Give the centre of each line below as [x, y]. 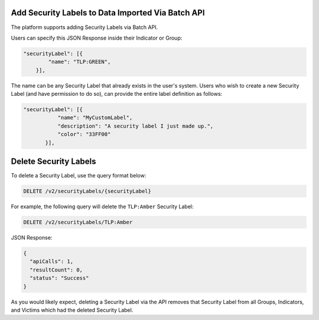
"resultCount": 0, [56, 270]
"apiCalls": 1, [52, 261]
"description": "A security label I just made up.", [136, 126]
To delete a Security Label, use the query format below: [79, 176]
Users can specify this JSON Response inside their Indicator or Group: [97, 38]
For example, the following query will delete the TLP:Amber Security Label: [102, 206]
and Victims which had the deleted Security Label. [72, 310]
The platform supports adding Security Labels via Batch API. [84, 27]
